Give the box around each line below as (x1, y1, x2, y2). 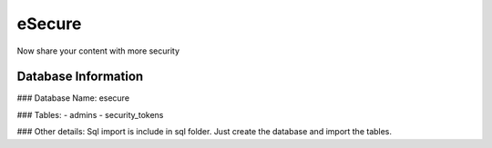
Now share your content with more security (16, 45, 180, 56)
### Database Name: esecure (16, 93, 130, 104)
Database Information (16, 69, 144, 84)
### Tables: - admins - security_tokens (16, 109, 164, 120)
